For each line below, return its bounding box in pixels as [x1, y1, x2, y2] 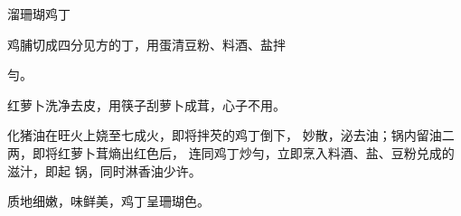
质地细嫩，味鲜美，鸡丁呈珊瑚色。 [7, 192, 210, 211]
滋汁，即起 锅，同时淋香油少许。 [7, 161, 202, 180]
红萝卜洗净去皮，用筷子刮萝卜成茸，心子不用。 [7, 95, 286, 114]
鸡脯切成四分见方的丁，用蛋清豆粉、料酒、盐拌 [7, 34, 286, 53]
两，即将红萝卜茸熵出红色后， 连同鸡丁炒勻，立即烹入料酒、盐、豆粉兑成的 [7, 143, 455, 162]
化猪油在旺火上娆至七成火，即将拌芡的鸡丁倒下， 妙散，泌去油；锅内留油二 [7, 126, 455, 145]
